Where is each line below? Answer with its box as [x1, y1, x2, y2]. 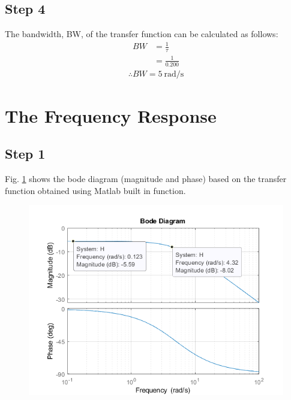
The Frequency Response [5, 103, 217, 128]
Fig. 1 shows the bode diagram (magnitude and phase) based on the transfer [5, 172, 287, 185]
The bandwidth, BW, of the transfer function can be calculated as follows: [5, 28, 278, 40]
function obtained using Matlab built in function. [5, 184, 186, 196]
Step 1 [5, 144, 46, 163]
